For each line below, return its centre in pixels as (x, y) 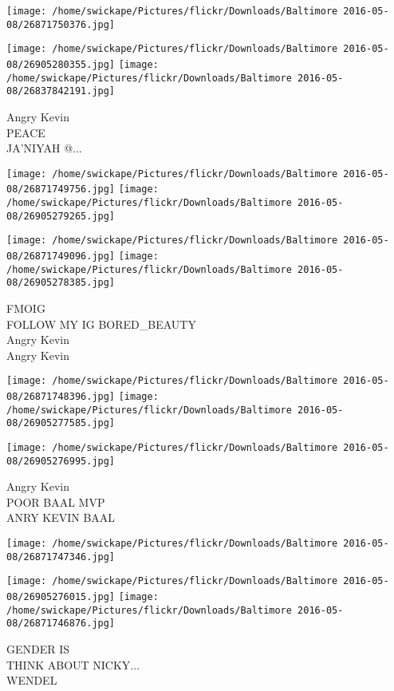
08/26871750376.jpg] (61, 24)
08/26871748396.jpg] (61, 397)
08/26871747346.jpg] (61, 557)
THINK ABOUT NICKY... (73, 664)
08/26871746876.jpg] (61, 624)
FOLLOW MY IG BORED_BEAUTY (101, 324)
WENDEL (32, 680)
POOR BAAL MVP (56, 501)
